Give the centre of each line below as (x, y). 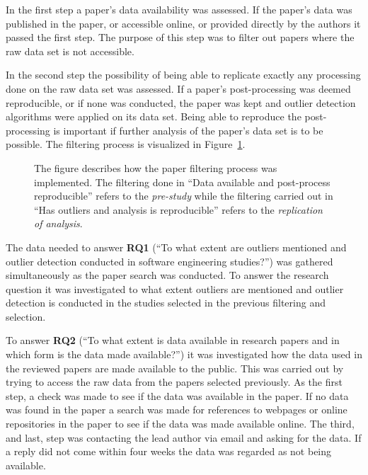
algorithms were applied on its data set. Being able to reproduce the (154, 116)
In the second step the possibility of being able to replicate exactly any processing (183, 75)
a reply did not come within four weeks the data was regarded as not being (169, 451)
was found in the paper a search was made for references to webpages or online (177, 410)
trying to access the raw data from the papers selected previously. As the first (174, 382)
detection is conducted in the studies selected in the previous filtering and (166, 303)
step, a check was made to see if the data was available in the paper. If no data (177, 395)
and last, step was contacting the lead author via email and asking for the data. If (184, 437)
